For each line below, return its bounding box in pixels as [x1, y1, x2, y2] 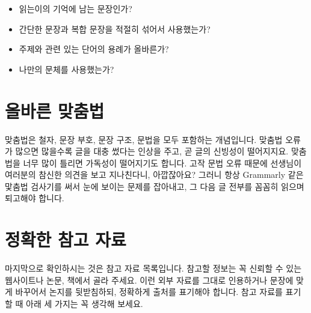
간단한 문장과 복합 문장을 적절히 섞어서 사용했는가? [19, 22, 211, 35]
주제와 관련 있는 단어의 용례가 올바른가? [19, 43, 169, 55]
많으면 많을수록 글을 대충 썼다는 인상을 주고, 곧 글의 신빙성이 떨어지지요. [15, 145, 289, 157]
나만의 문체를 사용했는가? [19, 62, 114, 75]
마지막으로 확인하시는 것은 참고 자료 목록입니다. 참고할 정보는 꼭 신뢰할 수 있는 [5, 262, 302, 275]
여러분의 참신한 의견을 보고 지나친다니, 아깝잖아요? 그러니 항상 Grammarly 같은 [5, 168, 304, 181]
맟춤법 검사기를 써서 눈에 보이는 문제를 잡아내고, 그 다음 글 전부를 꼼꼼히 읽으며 [5, 180, 304, 192]
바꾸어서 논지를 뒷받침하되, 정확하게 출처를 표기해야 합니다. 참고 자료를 [15, 285, 283, 298]
